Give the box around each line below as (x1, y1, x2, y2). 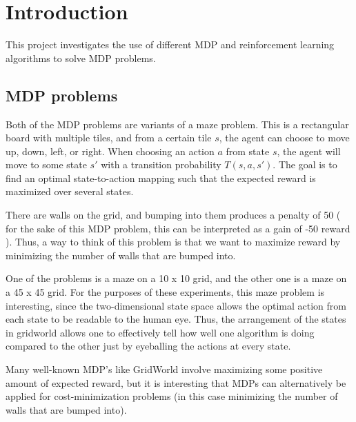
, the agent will (277, 143, 341, 158)
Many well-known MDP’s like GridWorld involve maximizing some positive (6, 362, 323, 376)
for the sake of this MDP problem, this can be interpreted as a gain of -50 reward (6, 221, 350, 235)
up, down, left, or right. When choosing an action (6, 143, 215, 158)
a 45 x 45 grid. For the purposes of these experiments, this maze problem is (6, 285, 325, 299)
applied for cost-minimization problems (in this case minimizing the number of (6, 389, 338, 403)
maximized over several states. (6, 184, 134, 199)
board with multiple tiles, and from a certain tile (6, 130, 212, 145)
